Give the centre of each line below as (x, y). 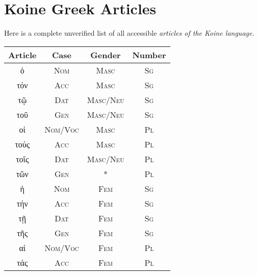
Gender (106, 55)
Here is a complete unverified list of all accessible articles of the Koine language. (129, 33)
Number (149, 55)
